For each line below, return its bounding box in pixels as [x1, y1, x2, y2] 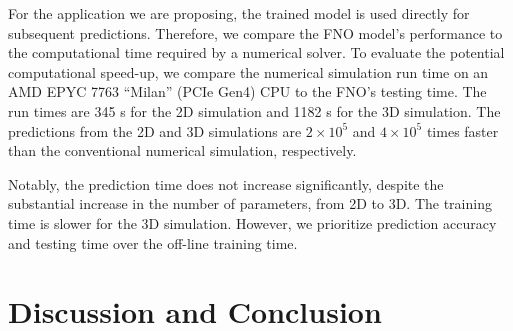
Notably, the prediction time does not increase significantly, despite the [8, 173, 444, 194]
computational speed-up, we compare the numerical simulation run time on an [8, 61, 489, 82]
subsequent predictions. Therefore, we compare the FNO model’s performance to [8, 22, 503, 43]
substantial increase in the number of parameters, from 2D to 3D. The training [8, 193, 492, 214]
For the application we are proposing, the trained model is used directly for [8, 3, 470, 23]
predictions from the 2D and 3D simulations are [8, 120, 302, 141]
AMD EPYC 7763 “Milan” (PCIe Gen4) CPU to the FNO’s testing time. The [8, 81, 487, 102]
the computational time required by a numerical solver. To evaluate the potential [8, 42, 505, 63]
